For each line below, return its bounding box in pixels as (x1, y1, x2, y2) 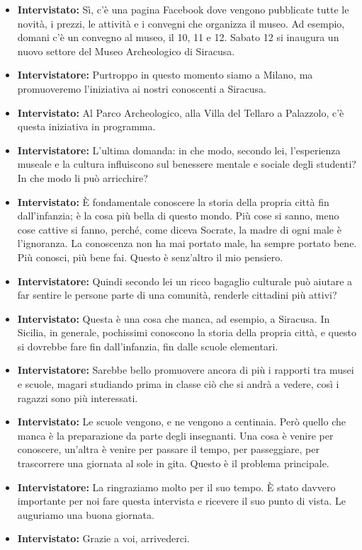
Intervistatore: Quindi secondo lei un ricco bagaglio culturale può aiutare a (17, 273, 353, 288)
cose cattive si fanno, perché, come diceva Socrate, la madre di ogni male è (17, 222, 341, 236)
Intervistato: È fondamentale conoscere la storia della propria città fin (17, 194, 329, 209)
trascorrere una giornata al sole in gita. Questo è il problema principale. (17, 456, 329, 471)
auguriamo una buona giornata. (17, 507, 154, 522)
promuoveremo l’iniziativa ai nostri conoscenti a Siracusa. (17, 81, 266, 96)
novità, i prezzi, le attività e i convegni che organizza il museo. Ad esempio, (17, 16, 345, 30)
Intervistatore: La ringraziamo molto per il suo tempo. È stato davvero (17, 479, 336, 494)
